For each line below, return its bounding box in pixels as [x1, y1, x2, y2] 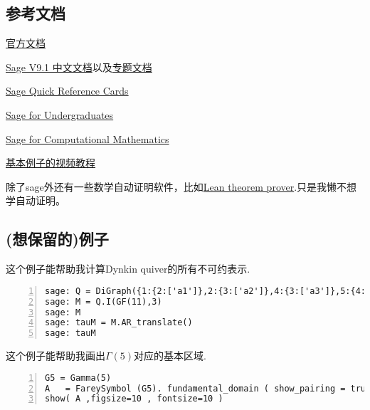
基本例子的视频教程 [6, 155, 95, 170]
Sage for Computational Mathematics [6, 131, 169, 146]
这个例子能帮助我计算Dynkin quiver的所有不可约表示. [6, 261, 250, 276]
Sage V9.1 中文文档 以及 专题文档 [6, 59, 152, 74]
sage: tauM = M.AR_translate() [45, 317, 193, 328]
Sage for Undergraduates [6, 107, 114, 122]
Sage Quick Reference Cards [6, 83, 129, 98]
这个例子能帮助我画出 [6, 348, 105, 363]
